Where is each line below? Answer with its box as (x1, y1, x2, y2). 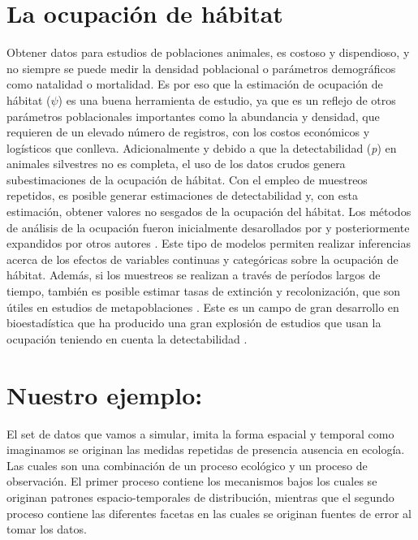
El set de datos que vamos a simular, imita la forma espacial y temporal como (6, 425, 394, 442)
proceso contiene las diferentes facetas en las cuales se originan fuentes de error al (6, 504, 412, 521)
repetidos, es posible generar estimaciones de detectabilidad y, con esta (6, 187, 358, 204)
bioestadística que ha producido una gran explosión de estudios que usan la (6, 314, 381, 331)
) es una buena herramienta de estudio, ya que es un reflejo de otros (58, 91, 396, 108)
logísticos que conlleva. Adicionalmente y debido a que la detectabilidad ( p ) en (6, 139, 397, 156)
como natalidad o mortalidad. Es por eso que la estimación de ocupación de (6, 76, 383, 93)
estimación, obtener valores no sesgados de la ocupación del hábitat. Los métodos (6, 203, 412, 220)
